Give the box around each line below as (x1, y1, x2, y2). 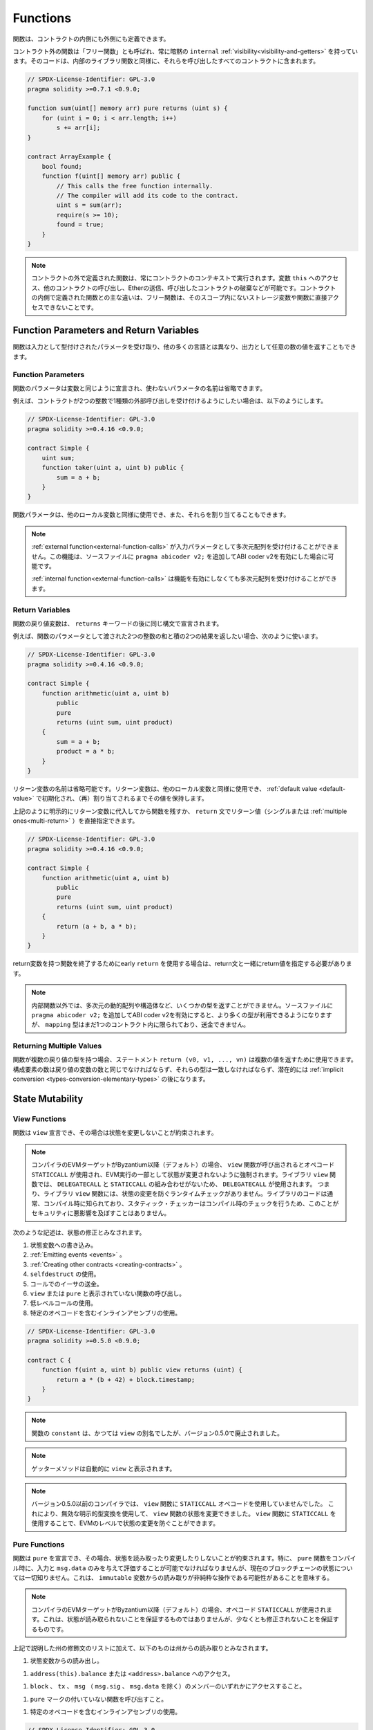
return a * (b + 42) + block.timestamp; (56, 1376, 195, 1383)
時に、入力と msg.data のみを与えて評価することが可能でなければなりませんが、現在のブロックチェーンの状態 (18, 1564, 335, 1572)
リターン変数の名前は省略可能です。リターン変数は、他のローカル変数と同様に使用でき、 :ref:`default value (12, 784, 318, 792)
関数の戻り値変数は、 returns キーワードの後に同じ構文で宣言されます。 (12, 619, 223, 628)
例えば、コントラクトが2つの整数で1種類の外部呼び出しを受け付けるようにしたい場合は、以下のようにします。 (12, 397, 327, 405)
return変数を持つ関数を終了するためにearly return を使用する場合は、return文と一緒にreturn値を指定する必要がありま (12, 959, 352, 968)
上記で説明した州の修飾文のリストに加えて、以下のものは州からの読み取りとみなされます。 (12, 1643, 272, 1652)
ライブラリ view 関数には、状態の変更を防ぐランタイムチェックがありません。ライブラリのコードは (43, 1190, 327, 1198)
